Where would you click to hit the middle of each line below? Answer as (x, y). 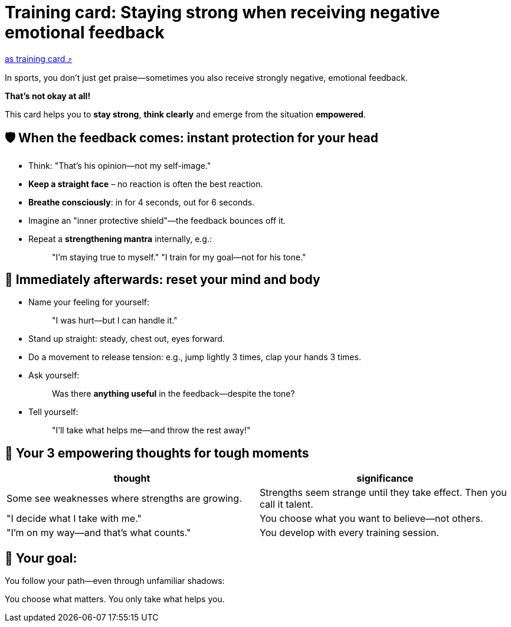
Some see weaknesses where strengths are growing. (124, 499)
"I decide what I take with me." (74, 519)
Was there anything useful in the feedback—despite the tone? (173, 394)
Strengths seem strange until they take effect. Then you (383, 493)
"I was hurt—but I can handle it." (115, 321)
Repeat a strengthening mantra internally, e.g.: (120, 239)
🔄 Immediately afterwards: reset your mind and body (163, 280)
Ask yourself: (54, 375)
